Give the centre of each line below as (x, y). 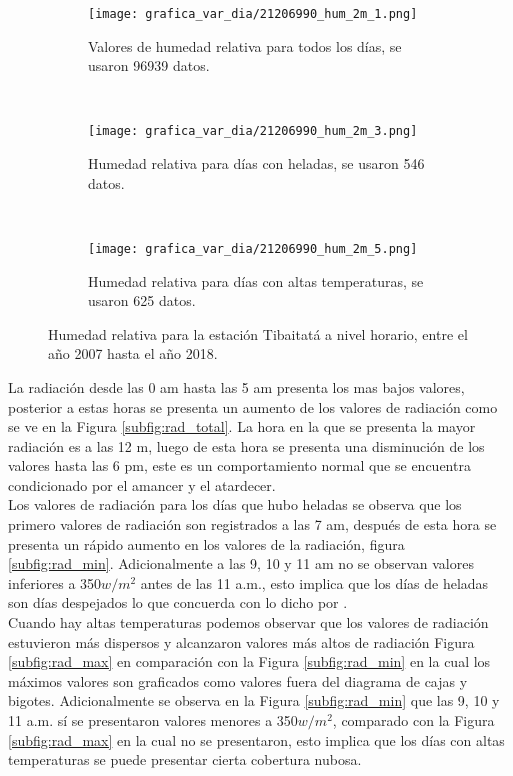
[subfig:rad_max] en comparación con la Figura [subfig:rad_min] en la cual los (249, 661)
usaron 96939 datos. (149, 65)
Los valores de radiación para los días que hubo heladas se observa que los (235, 504)
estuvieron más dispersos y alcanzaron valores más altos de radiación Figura (241, 641)
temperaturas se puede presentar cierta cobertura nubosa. (185, 759)
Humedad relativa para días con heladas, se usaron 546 (256, 163)
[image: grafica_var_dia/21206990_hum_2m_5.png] (253, 248)
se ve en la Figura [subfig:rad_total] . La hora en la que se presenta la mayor (242, 426)
